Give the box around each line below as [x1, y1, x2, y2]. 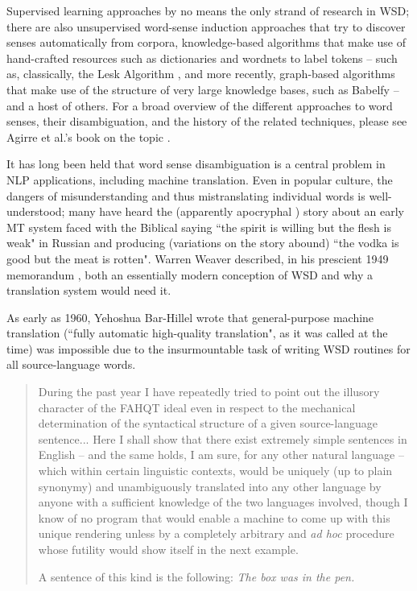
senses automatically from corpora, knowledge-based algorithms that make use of [6, 34, 407, 51]
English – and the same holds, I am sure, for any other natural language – [38, 446, 404, 463]
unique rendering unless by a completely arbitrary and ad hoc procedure [38, 525, 394, 542]
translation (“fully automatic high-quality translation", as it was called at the [6, 324, 388, 341]
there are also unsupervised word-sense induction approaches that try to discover [6, 18, 406, 35]
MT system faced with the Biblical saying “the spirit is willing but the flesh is [6, 218, 391, 235]
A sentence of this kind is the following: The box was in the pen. [38, 568, 355, 585]
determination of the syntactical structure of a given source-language [38, 415, 378, 432]
